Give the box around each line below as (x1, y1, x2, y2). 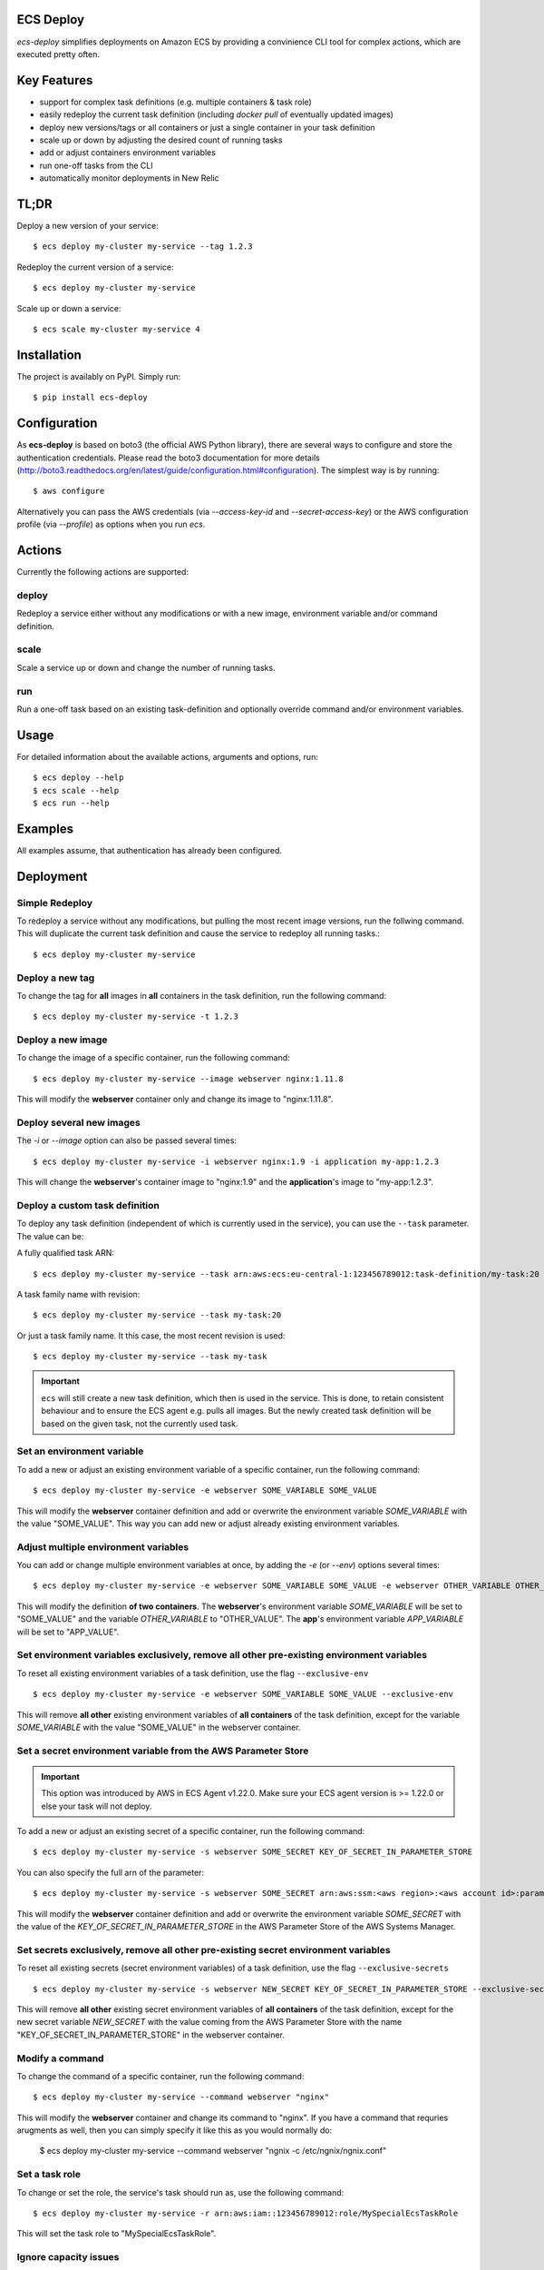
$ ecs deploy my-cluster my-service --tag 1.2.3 (33, 242, 253, 252)
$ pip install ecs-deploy (33, 392, 149, 403)
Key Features (16, 73, 93, 88)
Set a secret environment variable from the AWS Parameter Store (16, 1744, 309, 1757)
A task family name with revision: (16, 1288, 141, 1299)
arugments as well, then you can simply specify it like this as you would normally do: (16, 2125, 333, 2136)
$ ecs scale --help (33, 785, 120, 795)
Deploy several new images (16, 1117, 141, 1130)
